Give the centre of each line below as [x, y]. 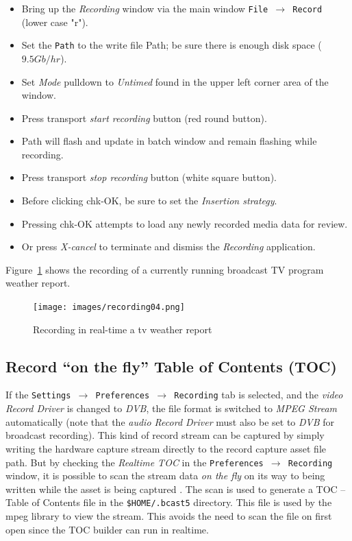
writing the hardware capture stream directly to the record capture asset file [166, 448]
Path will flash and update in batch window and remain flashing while [169, 141]
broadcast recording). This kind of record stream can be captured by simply [165, 435]
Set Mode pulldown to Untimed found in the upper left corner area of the [175, 81]
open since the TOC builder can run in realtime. [107, 529]
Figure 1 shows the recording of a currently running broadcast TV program [165, 269]
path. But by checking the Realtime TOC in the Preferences [135, 462]
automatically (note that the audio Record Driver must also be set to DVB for [170, 421]
